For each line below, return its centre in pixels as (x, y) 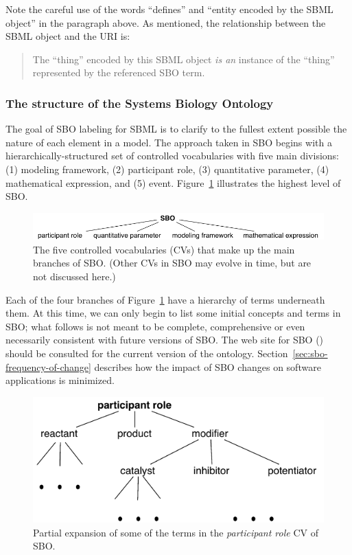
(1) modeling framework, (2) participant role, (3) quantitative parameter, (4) (167, 169)
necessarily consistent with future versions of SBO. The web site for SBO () (165, 340)
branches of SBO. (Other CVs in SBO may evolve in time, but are (172, 263)
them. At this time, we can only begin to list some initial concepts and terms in (173, 313)
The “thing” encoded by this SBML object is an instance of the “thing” (184, 59)
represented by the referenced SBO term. (119, 72)
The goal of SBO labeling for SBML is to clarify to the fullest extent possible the (176, 129)
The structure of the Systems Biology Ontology (140, 103)
